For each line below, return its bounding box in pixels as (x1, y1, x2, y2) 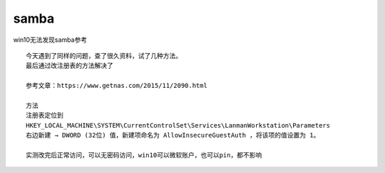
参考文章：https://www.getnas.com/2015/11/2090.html (26, 82, 208, 90)
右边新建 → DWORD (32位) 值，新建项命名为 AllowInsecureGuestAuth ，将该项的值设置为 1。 (26, 131, 320, 140)
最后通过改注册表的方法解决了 (26, 62, 113, 70)
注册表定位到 (26, 111, 63, 120)
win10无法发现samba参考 (13, 35, 88, 44)
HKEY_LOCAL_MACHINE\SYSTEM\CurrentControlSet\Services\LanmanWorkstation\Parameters (26, 121, 331, 129)
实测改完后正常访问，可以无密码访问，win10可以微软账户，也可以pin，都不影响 (26, 151, 262, 159)
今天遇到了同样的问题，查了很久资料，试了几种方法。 (26, 52, 182, 60)
